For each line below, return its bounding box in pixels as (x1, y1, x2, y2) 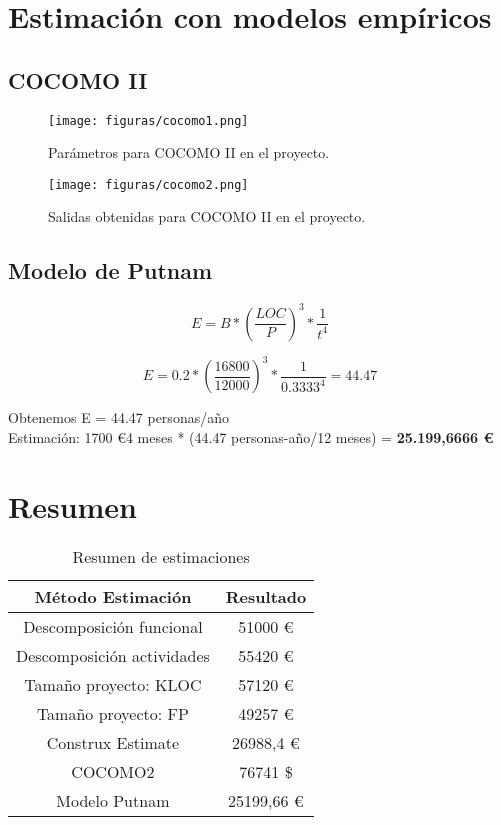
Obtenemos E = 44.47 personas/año (8, 407, 229, 428)
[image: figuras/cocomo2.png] (48, 177, 249, 192)
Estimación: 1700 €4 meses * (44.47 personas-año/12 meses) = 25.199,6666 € (8, 426, 494, 447)
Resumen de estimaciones (72, 544, 250, 568)
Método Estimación (34, 584, 192, 608)
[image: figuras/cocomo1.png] (48, 113, 249, 128)
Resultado (225, 584, 307, 608)
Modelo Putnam (56, 788, 170, 812)
